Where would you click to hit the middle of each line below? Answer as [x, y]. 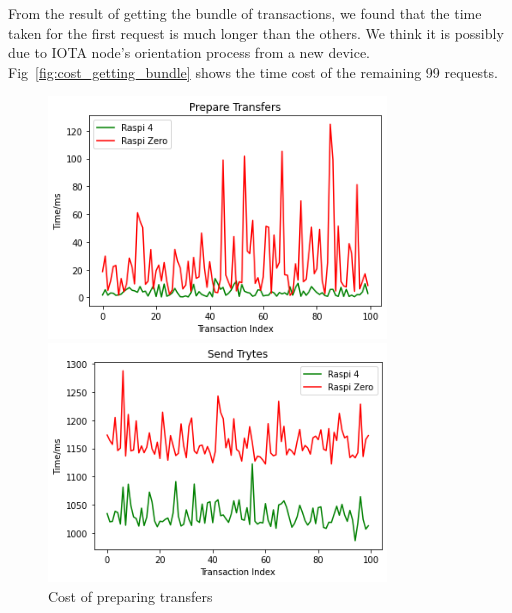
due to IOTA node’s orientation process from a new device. [189, 52]
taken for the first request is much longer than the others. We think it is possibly [256, 32]
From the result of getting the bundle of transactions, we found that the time [245, 13]
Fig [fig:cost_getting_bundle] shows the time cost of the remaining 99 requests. [253, 71]
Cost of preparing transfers [130, 595]
